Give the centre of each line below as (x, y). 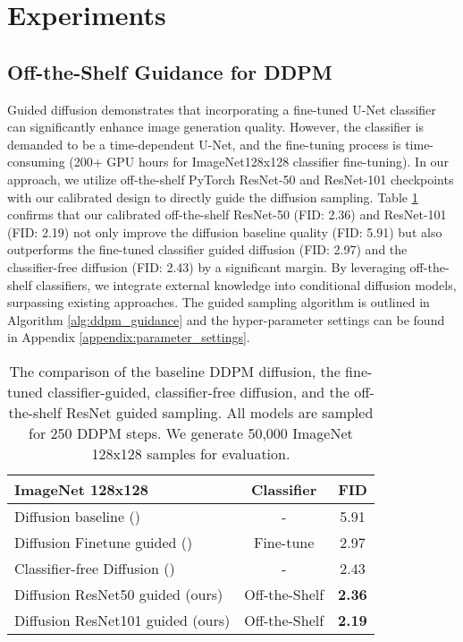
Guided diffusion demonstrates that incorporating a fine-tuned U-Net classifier (222, 109)
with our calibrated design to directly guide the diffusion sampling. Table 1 (213, 197)
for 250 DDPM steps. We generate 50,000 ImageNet (191, 432)
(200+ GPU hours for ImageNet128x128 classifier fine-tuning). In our (259, 162)
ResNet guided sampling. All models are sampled (220, 412)
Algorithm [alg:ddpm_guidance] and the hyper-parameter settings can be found (226, 319)
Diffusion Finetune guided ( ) (104, 542)
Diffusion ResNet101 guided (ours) (122, 620)
